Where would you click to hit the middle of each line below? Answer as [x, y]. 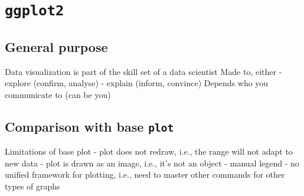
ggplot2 [35, 11]
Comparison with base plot [89, 126]
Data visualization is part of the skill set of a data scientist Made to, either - [143, 71]
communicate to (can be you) [58, 94]
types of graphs [32, 186]
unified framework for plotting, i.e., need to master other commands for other [145, 174]
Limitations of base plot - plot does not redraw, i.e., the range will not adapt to [149, 151]
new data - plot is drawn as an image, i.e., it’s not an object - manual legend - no [152, 163]
